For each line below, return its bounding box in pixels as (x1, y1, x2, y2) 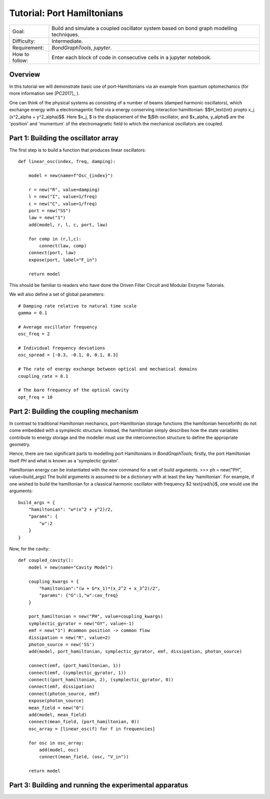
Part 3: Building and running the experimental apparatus (9, 780, 188, 789)
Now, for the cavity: (9, 546, 50, 552)
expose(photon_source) (28, 698, 84, 704)
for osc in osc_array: (28, 740, 84, 746)
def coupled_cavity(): (18, 557, 74, 563)
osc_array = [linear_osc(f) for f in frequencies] (28, 726, 155, 732)
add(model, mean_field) (28, 712, 87, 717)
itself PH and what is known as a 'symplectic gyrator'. (9, 457, 119, 463)
